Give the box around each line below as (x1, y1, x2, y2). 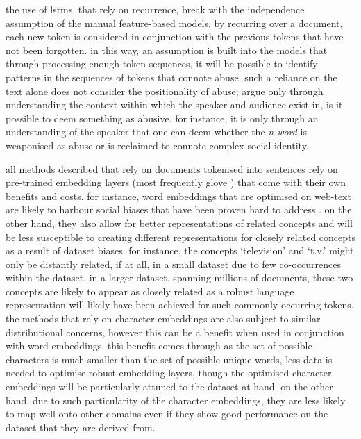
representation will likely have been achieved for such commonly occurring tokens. (6, 297, 354, 312)
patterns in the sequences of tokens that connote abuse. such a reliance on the (6, 69, 337, 84)
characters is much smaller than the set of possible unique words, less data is (6, 351, 333, 366)
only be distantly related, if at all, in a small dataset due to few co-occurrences (6, 256, 342, 271)
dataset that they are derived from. (6, 420, 156, 434)
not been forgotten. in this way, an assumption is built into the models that (6, 42, 328, 57)
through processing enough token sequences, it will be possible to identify (6, 56, 318, 71)
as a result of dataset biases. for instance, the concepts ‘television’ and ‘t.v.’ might (6, 243, 354, 258)
